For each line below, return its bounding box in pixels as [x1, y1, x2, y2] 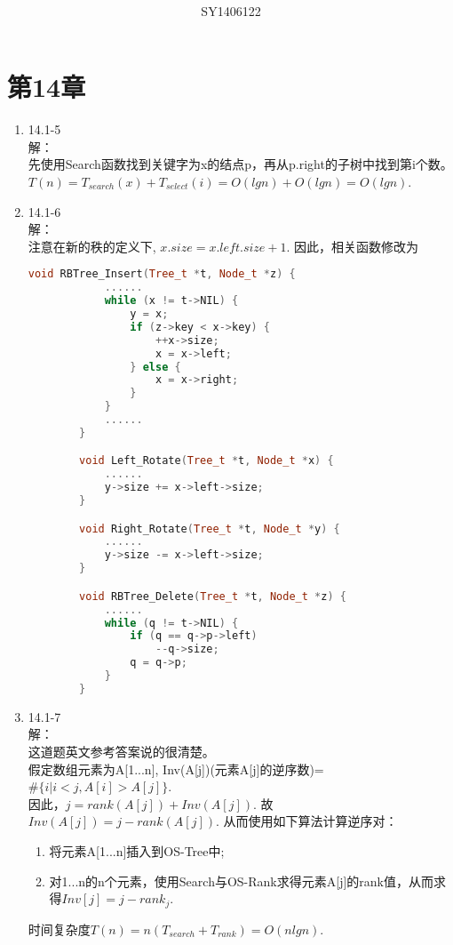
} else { [130, 360, 181, 373]
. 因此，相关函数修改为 [286, 236, 419, 255]
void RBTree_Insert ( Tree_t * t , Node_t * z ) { [28, 268, 296, 281]
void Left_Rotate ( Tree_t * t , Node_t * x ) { [79, 454, 334, 468]
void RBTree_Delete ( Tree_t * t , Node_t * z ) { [79, 589, 346, 603]
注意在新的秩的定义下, [28, 236, 156, 255]
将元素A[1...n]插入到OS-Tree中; [49, 841, 225, 860]
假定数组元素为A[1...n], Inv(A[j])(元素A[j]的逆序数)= [28, 759, 324, 778]
